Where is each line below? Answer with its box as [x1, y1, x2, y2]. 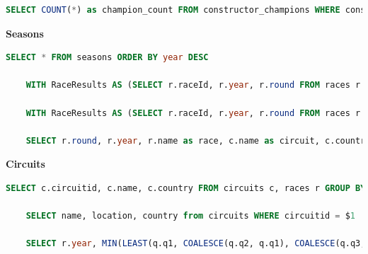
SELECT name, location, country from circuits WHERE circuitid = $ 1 [25, 211, 356, 221]
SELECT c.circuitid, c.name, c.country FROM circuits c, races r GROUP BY [6, 183, 366, 193]
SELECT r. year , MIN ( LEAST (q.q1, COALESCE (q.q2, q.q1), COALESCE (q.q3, [25, 238, 366, 249]
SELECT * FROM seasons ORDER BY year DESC [6, 52, 209, 63]
